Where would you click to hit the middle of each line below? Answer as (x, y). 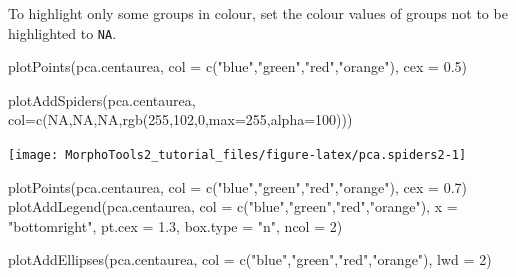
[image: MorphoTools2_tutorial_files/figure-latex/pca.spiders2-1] (237, 155)
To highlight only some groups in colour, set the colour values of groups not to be (258, 13)
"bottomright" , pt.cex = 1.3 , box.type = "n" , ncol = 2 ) (175, 225)
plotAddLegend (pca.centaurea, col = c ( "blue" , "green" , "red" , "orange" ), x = (233, 206)
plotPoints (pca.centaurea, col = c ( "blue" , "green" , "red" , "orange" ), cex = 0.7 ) (237, 186)
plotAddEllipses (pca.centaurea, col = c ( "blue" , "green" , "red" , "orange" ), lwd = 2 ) (250, 259)
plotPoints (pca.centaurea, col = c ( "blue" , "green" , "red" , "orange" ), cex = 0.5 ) (237, 66)
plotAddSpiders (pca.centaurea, (102, 99)
